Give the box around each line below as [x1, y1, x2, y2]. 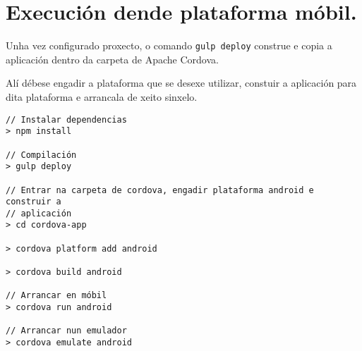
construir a [6, 197, 61, 207]
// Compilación [6, 149, 77, 160]
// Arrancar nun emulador [6, 326, 127, 336]
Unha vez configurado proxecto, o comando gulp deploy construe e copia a [6, 38, 332, 53]
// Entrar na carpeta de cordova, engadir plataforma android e [6, 185, 314, 195]
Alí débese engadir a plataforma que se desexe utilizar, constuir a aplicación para [6, 75, 357, 90]
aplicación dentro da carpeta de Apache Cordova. [6, 51, 219, 66]
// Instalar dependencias [6, 114, 127, 125]
